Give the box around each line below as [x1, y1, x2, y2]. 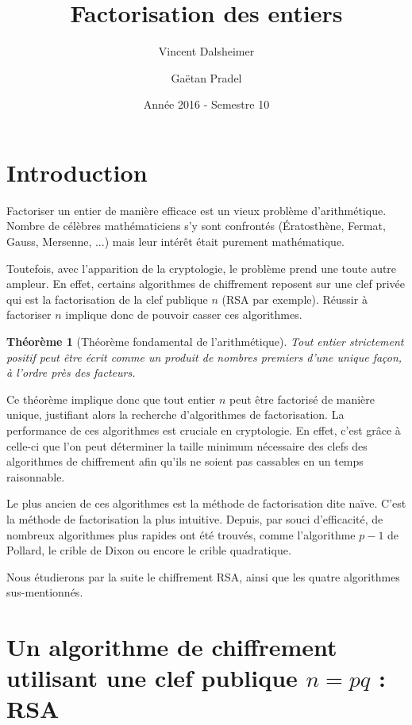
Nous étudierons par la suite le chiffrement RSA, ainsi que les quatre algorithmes [6, 568, 400, 585]
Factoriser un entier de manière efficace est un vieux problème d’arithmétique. [6, 201, 387, 218]
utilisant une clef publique [6, 662, 298, 694]
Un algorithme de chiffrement [6, 631, 337, 663]
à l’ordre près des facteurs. [6, 364, 136, 381]
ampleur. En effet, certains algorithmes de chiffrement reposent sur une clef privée [6, 275, 406, 292]
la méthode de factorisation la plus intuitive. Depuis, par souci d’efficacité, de [6, 510, 383, 527]
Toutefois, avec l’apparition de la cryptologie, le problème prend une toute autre [6, 259, 397, 276]
